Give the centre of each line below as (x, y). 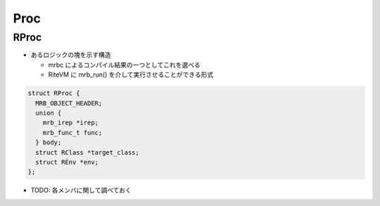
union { (49, 113)
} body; (49, 143)
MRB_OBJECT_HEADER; (69, 103)
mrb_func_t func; (72, 133)
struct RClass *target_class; (88, 152)
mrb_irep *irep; (70, 123)
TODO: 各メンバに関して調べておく (81, 191)
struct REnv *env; (67, 162)
